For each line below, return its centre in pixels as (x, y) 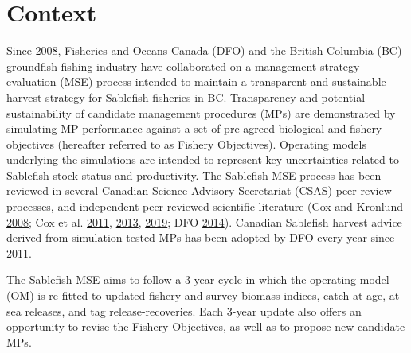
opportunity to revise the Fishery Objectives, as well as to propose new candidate (206, 326)
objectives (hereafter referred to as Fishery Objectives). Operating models (186, 144)
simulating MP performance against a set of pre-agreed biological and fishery (194, 128)
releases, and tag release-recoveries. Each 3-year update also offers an (193, 310)
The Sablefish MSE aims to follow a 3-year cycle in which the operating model (198, 279)
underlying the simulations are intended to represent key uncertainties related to (203, 159)
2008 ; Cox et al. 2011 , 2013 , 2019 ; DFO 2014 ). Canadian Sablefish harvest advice (204, 221)
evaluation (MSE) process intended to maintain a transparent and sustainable (196, 81)
